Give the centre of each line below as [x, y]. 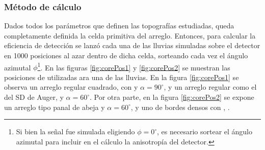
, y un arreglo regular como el [210, 87]
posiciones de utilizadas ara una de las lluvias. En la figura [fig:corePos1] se [122, 77]
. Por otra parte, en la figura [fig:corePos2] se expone [172, 97]
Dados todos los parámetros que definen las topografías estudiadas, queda [119, 26]
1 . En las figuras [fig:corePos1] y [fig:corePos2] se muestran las [134, 66]
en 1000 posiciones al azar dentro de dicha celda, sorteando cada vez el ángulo [126, 55]
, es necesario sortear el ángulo [205, 132]
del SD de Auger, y [34, 97]
